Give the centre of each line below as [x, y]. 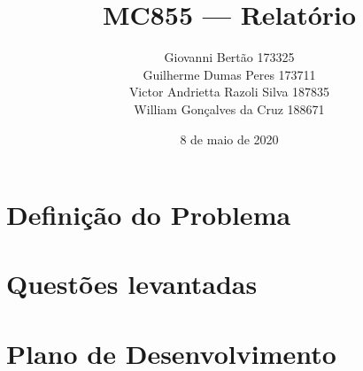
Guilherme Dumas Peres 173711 [229, 74]
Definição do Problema [149, 215]
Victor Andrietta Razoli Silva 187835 [229, 92]
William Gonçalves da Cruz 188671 [229, 108]
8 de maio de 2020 [229, 139]
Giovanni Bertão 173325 [229, 57]
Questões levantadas [132, 284]
